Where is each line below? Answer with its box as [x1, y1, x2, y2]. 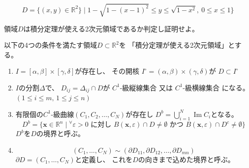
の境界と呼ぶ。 [36, 128, 85, 139]
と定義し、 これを [75, 154, 133, 164]
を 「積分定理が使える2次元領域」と [119, 40, 235, 50]
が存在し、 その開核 [75, 66, 140, 76]
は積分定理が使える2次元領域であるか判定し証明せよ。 [23, 23, 199, 33]
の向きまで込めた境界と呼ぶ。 [138, 154, 235, 164]
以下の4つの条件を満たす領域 [4, 40, 97, 50]
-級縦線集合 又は [120, 82, 173, 92]
